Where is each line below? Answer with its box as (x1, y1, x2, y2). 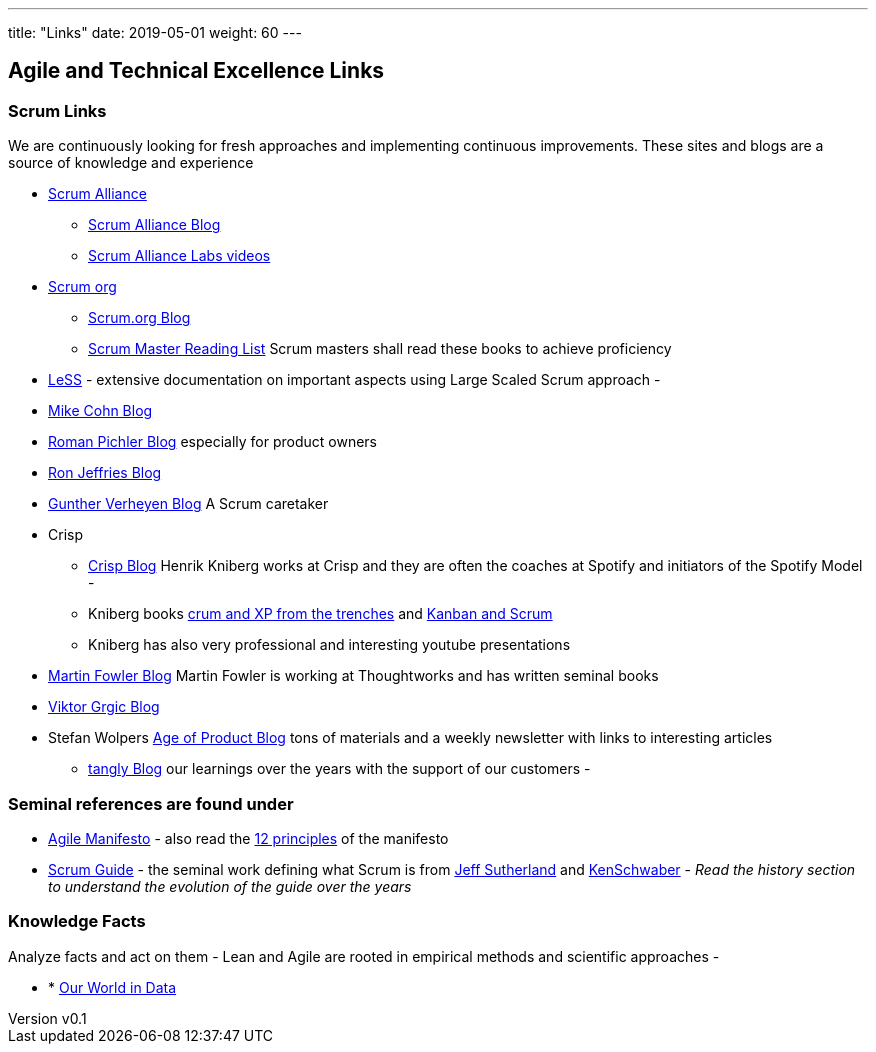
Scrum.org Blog (88, 309, 191, 327)
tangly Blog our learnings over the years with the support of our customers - (88, 760, 591, 778)
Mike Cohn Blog (48, 402, 153, 420)
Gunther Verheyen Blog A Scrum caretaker (48, 495, 329, 513)
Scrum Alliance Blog (88, 216, 221, 234)
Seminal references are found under (8, 793, 294, 814)
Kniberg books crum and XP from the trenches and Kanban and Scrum (88, 605, 553, 623)
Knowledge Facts (8, 911, 146, 932)
